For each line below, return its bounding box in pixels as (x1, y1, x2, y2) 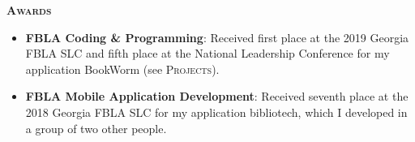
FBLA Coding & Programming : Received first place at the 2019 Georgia (25, 28, 409, 45)
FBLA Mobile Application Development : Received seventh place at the (25, 88, 409, 105)
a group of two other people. (25, 119, 167, 136)
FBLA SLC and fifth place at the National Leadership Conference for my (25, 45, 390, 62)
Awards (6, 2, 52, 18)
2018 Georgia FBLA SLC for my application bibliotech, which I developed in (25, 103, 408, 120)
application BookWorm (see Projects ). (25, 60, 220, 77)
